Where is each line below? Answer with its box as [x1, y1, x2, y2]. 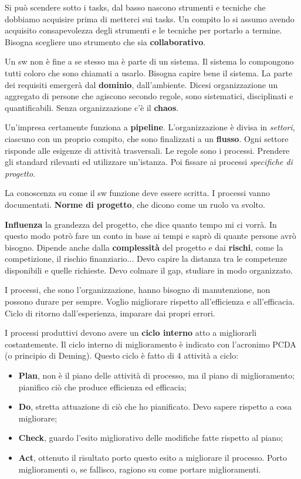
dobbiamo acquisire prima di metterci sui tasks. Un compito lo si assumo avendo [5, 12, 295, 25]
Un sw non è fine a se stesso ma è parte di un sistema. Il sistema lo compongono [5, 55, 294, 68]
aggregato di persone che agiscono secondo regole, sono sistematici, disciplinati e [5, 90, 293, 102]
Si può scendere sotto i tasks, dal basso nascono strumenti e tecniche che [5, 1, 266, 13]
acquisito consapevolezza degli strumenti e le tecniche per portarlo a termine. [5, 24, 282, 36]
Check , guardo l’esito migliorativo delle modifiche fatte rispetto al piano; [18, 431, 283, 444]
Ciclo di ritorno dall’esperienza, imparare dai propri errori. [5, 306, 215, 319]
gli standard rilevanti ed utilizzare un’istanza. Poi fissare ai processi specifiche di [5, 156, 293, 168]
